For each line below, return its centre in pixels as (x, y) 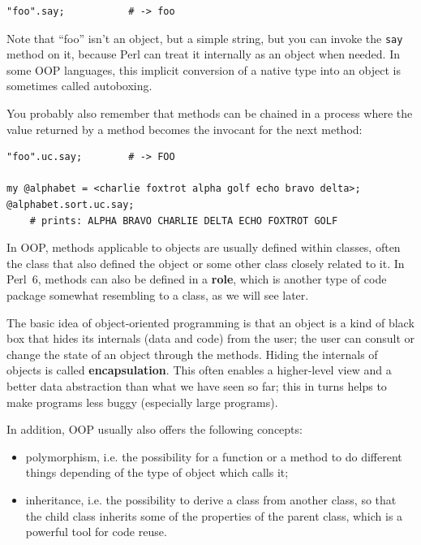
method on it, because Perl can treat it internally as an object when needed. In (204, 54)
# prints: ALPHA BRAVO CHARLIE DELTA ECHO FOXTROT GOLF (184, 221)
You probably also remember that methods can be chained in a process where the (210, 113)
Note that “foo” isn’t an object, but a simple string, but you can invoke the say (205, 38)
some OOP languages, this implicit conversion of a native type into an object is (204, 69)
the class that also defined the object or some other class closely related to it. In (206, 263)
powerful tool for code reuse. (96, 532)
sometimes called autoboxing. (79, 86)
